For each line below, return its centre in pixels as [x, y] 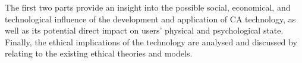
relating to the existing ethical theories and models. [99, 53]
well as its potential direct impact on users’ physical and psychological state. [144, 30]
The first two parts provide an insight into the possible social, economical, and [148, 7]
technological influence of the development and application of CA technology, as [150, 19]
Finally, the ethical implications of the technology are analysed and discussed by [151, 42]
